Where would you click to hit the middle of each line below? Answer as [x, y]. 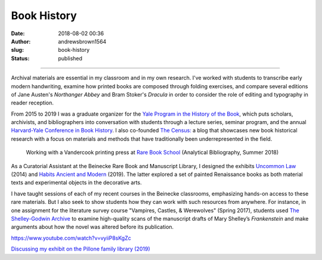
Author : [21, 41]
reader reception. [32, 103]
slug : [17, 50]
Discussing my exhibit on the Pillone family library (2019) [80, 249]
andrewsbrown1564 [82, 41]
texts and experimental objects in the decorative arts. [77, 182]
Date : [18, 33]
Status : [20, 58]
